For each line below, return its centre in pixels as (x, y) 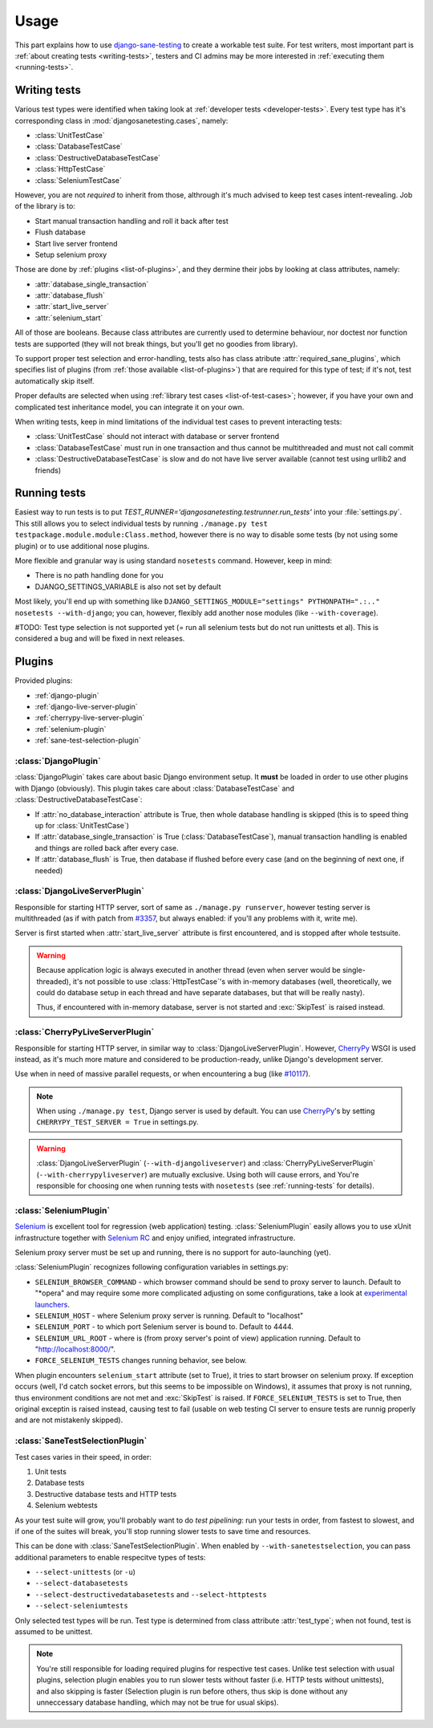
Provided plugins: (44, 681)
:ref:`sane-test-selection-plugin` (88, 740)
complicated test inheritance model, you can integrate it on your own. (129, 407)
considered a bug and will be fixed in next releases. (100, 639)
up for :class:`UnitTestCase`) (82, 825)
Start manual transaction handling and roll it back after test (132, 221)
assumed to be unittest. (54, 1632)
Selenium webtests (66, 1506)
